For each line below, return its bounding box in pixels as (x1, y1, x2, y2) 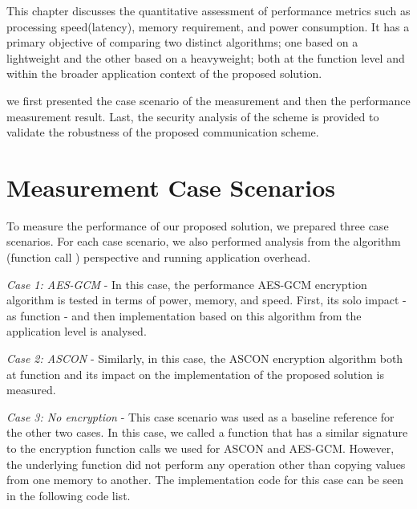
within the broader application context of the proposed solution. (6, 65, 322, 82)
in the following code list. (6, 487, 131, 503)
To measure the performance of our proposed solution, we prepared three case (6, 217, 389, 234)
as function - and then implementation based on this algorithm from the (6, 307, 362, 324)
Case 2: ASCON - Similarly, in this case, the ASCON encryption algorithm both (6, 350, 403, 367)
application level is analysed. (6, 323, 147, 340)
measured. (6, 381, 56, 398)
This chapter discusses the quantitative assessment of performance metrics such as (6, 2, 411, 18)
